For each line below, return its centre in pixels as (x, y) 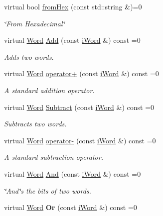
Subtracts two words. (35, 124)
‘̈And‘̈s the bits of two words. (48, 190)
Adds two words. (29, 56)
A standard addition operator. (49, 90)
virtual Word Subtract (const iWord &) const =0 (79, 107)
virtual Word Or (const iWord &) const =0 (71, 207)
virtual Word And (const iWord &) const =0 (73, 173)
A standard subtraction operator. (54, 157)
